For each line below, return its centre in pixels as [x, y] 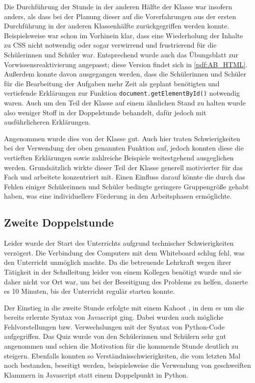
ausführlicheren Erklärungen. [47, 122]
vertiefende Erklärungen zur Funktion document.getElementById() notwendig [122, 93]
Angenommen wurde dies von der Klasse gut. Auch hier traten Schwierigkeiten [122, 138]
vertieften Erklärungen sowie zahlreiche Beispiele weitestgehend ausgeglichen [119, 157]
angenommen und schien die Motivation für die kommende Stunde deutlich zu [121, 346]
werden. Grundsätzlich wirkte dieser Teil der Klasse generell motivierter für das [123, 167]
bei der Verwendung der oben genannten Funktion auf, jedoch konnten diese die [124, 148]
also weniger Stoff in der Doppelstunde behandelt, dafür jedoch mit [105, 112]
